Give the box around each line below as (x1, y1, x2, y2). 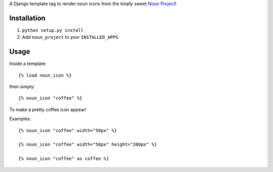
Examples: (9, 116, 31, 122)
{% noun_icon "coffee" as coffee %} (18, 156, 109, 161)
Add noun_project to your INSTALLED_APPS (22, 34, 119, 40)
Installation (9, 14, 45, 22)
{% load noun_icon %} (18, 72, 72, 78)
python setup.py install (22, 27, 83, 33)
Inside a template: (9, 61, 47, 67)
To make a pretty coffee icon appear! (9, 106, 87, 112)
